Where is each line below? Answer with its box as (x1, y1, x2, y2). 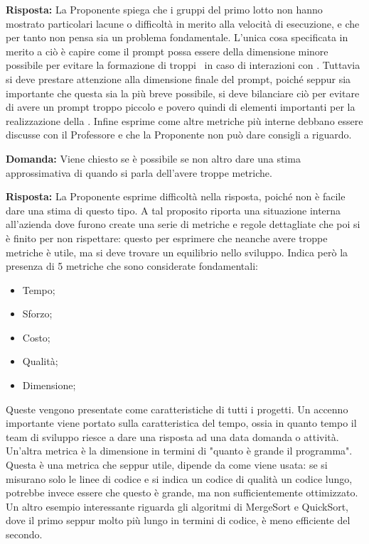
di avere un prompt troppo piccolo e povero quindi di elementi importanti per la (6, 99, 355, 114)
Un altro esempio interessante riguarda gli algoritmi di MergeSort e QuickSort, (6, 499, 349, 513)
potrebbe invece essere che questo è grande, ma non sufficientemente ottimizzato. (6, 485, 358, 500)
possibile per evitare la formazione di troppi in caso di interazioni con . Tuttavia (6, 58, 360, 72)
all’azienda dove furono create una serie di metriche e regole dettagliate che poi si (6, 217, 360, 232)
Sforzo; (22, 306, 53, 321)
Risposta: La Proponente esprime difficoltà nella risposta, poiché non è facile (6, 189, 346, 204)
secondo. (6, 527, 43, 541)
